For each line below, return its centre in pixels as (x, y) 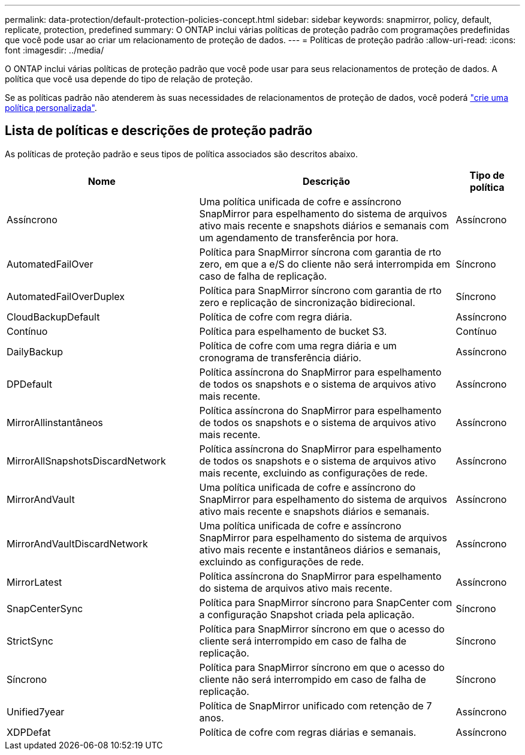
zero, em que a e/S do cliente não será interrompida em (325, 264)
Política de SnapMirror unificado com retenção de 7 (316, 705)
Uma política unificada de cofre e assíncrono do (307, 487)
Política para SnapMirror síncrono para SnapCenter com (326, 602)
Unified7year (36, 711)
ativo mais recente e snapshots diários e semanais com (324, 225)
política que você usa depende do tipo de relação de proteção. (129, 79)
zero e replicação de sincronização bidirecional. (307, 302)
